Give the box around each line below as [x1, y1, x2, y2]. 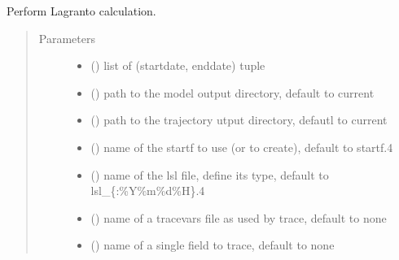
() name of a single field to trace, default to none [90, 236, 335, 253]
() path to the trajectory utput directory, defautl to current [90, 111, 388, 128]
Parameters [38, 29, 95, 46]
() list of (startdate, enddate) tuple [90, 57, 265, 74]
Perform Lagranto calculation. [7, 2, 156, 19]
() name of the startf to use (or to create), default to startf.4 [90, 138, 393, 155]
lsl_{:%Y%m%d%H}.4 [90, 182, 205, 199]
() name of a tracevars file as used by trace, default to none [90, 209, 387, 226]
